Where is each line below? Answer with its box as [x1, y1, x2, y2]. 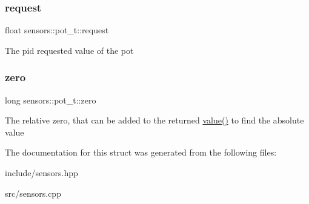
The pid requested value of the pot [5, 44, 134, 56]
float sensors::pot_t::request [5, 24, 109, 36]
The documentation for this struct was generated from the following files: [5, 146, 277, 159]
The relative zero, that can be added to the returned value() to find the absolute [5, 114, 304, 127]
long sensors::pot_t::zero [5, 93, 96, 106]
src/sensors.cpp [5, 186, 61, 199]
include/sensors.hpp [5, 166, 78, 179]
